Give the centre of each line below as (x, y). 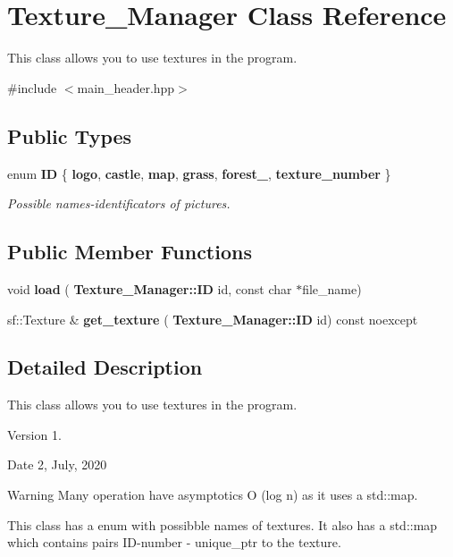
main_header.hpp (126, 87)
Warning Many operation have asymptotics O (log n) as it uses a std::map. (213, 495)
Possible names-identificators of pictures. (119, 203)
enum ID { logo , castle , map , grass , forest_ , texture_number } (199, 173)
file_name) (332, 288)
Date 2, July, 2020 (57, 464)
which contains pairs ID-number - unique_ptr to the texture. (174, 542)
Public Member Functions (130, 252)
